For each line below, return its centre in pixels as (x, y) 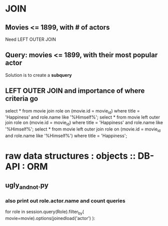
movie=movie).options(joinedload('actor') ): (50, 218)
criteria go (22, 99)
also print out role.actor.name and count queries (65, 200)
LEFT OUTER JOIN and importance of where (75, 91)
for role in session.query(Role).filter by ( (45, 212)
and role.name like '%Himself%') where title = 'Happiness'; (66, 136)
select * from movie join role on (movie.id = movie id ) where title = (73, 111)
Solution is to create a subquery (39, 75)
